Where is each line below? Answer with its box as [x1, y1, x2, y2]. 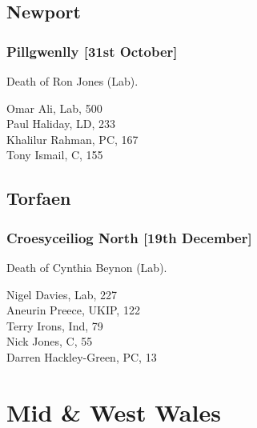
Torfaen [6, 186, 71, 210]
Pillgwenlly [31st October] [6, 41, 178, 61]
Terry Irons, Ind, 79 [6, 317, 103, 334]
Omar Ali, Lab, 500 [6, 99, 102, 116]
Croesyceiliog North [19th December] [6, 227, 252, 247]
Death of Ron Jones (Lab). [6, 73, 139, 89]
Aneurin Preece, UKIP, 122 [6, 302, 140, 318]
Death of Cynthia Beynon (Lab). [6, 258, 167, 275]
